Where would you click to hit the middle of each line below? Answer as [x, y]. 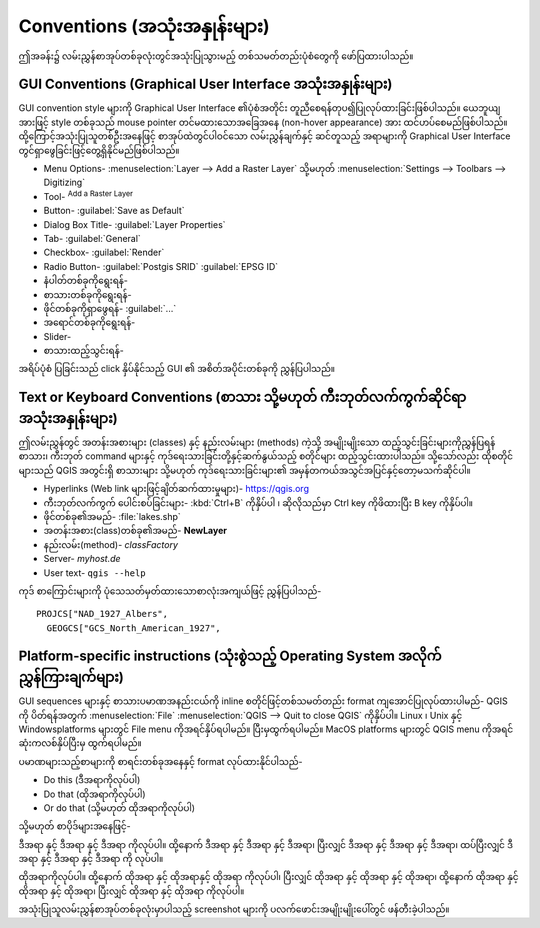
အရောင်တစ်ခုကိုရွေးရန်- [89, 322]
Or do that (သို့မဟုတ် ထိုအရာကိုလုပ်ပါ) [119, 807]
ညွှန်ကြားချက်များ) [71, 677]
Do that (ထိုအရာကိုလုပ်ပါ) [94, 794]
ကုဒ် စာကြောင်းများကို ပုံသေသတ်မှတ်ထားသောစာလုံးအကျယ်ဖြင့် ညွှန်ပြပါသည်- [170, 591]
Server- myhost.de [82, 559]
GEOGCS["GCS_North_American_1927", [134, 628]
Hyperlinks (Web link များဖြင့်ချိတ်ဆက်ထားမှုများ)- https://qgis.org [176, 489]
